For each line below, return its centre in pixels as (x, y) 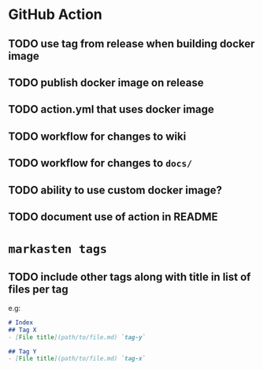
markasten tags (58, 250)
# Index (21, 322)
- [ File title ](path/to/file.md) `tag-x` (77, 359)
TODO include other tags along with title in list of (130, 277)
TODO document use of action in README (113, 217)
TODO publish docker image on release (106, 82)
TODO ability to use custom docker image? (115, 190)
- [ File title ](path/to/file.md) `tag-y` (77, 337)
